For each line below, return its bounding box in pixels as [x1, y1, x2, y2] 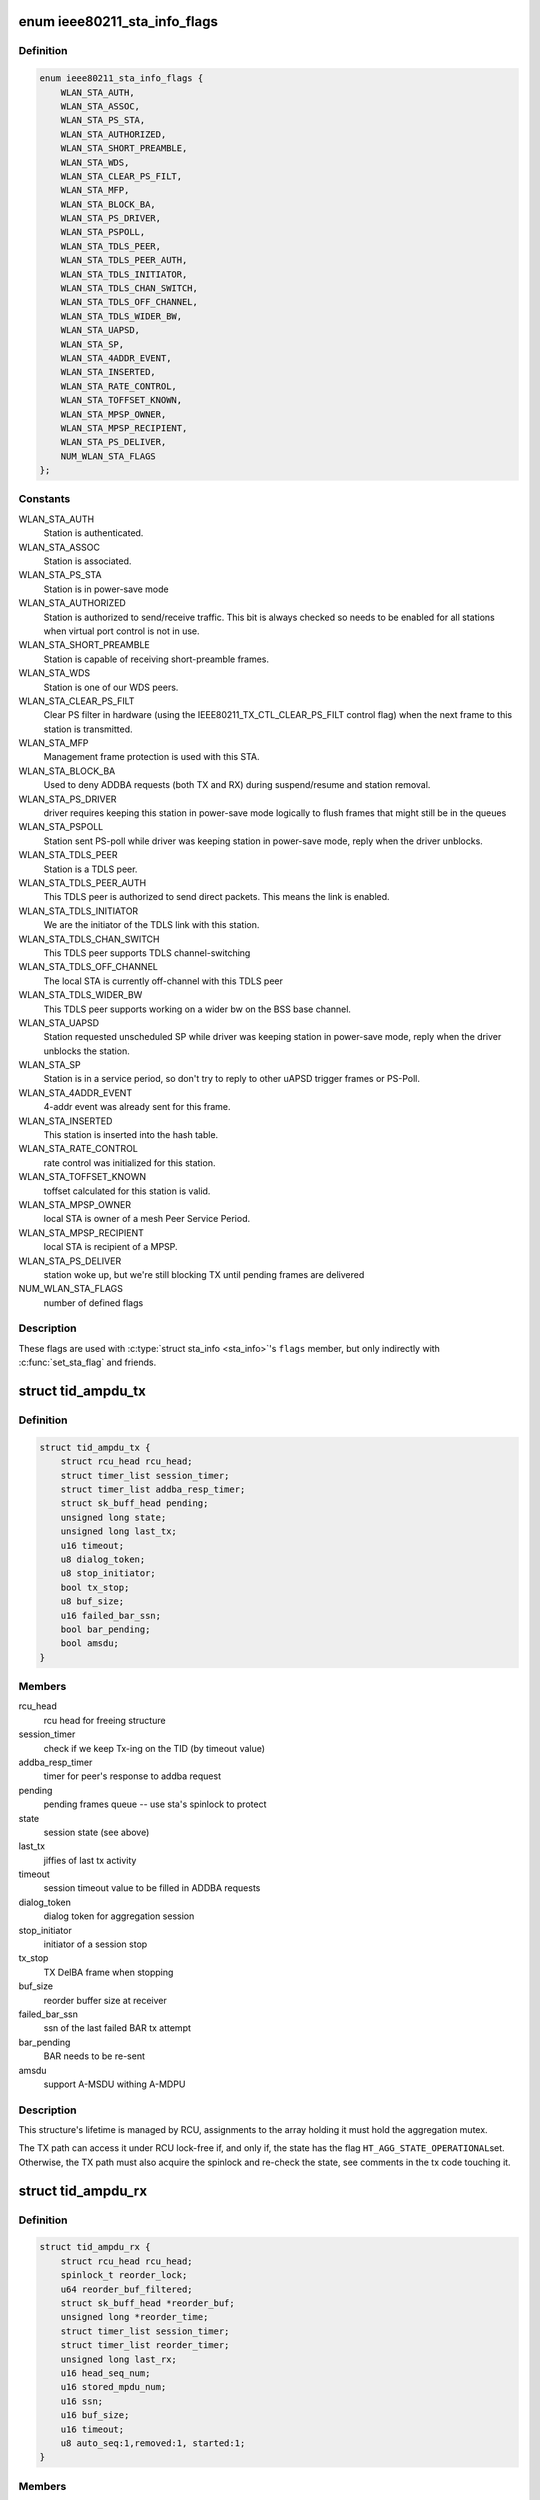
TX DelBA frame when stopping [43, 1966, 174, 1978]
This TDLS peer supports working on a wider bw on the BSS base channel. [43, 1003, 352, 1015]
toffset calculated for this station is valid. [43, 1185, 211, 1197]
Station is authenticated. [43, 527, 144, 539]
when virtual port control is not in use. [43, 625, 200, 637]
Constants [18, 492, 71, 506]
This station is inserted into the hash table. [43, 1129, 219, 1141]
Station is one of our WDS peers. [43, 681, 179, 693]
